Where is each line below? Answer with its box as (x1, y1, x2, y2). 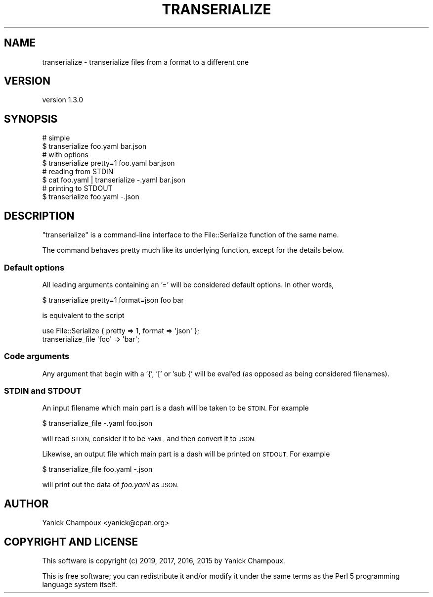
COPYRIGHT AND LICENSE (4, 535, 138, 548)
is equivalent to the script (42, 311, 125, 320)
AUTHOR (4, 497, 49, 510)
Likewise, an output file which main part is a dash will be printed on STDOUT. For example (42, 450, 330, 459)
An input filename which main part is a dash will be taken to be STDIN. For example (42, 404, 309, 413)
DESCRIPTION (4, 209, 75, 222)
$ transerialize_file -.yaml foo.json (42, 419, 153, 428)
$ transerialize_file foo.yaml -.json (42, 465, 153, 474)
